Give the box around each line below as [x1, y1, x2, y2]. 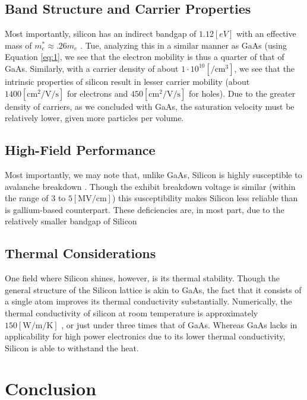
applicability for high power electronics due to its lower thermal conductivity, [5, 330, 286, 342]
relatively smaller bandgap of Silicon [5, 215, 137, 227]
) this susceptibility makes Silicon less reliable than [112, 192, 298, 204]
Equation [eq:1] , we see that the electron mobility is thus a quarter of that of [5, 50, 284, 63]
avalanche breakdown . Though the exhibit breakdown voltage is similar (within [5, 180, 296, 192]
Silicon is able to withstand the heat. [5, 341, 139, 354]
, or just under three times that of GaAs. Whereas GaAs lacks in [61, 318, 297, 331]
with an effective [236, 27, 296, 40]
